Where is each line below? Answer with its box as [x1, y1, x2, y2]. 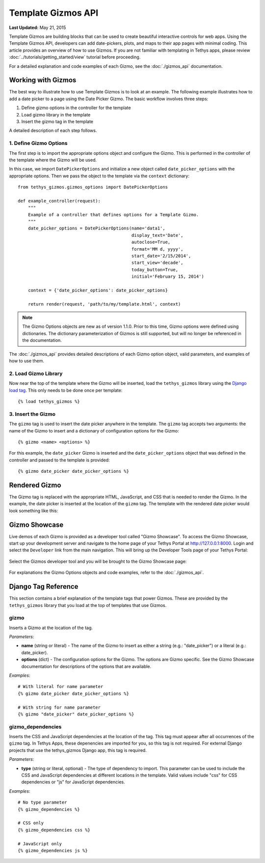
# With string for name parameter [18, 704, 101, 710]
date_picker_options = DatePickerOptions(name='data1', [27, 226, 165, 231]
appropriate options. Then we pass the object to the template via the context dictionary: [9, 173, 190, 179]
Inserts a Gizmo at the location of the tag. [9, 625, 93, 631]
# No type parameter [18, 800, 67, 805]
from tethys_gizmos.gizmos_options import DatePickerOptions [18, 184, 168, 190]
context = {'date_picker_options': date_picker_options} [27, 288, 168, 293]
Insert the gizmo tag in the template [21, 118, 93, 124]
